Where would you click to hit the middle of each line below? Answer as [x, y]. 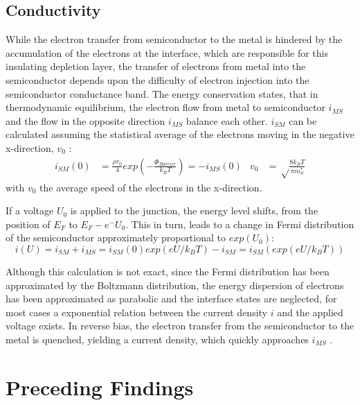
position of [28, 224]
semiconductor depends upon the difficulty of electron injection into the [157, 79]
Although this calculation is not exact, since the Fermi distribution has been [168, 271]
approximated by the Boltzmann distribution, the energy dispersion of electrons [175, 285]
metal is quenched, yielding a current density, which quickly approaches [157, 339]
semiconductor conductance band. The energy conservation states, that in [162, 93]
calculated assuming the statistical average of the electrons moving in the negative [180, 134]
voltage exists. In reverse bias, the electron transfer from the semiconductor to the [180, 326]
